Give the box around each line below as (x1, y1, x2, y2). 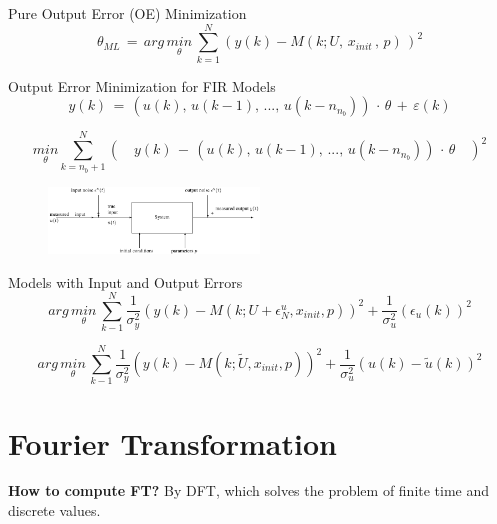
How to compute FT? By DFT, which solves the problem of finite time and (8, 480, 490, 501)
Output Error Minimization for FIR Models (8, 75, 276, 96)
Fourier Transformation (8, 422, 337, 463)
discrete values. (8, 500, 101, 521)
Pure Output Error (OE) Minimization (8, 3, 247, 23)
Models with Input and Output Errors (8, 271, 243, 292)
